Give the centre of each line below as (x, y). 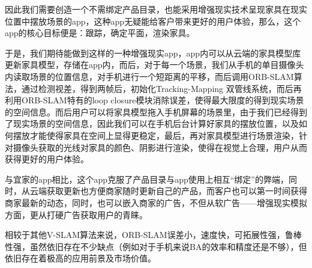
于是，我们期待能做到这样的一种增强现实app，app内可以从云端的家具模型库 (153, 53)
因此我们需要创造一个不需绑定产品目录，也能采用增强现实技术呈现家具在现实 (156, 9)
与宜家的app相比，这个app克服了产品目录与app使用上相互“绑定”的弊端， (147, 179)
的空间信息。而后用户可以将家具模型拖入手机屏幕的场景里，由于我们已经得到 (156, 111)
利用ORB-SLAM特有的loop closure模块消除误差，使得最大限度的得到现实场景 (154, 100)
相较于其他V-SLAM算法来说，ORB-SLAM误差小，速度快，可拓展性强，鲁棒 (153, 235)
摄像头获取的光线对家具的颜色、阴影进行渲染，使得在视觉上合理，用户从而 (160, 147)
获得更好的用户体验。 (47, 159)
